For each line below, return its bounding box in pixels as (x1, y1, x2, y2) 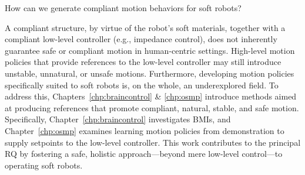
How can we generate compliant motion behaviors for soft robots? (5, 2, 242, 13)
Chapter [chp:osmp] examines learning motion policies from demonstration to (5, 124, 284, 136)
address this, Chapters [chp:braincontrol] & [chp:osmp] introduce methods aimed (5, 90, 297, 102)
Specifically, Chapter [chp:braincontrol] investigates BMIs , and (5, 113, 231, 125)
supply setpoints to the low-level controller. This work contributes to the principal (5, 136, 301, 148)
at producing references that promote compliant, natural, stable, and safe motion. (5, 101, 299, 114)
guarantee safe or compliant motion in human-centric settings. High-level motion (5, 44, 295, 56)
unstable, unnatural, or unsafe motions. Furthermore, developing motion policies (5, 67, 294, 79)
